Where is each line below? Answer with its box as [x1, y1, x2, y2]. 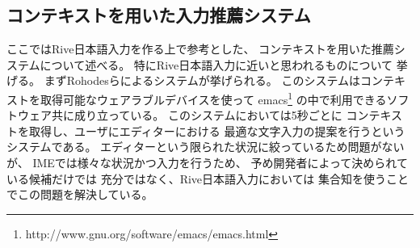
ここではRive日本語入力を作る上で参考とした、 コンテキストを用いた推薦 [6, 40, 394, 57]
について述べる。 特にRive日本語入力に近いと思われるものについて [40, 56, 393, 73]
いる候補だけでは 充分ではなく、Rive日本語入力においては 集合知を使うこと [6, 170, 409, 187]
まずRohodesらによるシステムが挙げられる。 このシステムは [44, 72, 361, 89]
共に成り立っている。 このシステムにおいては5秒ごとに [51, 107, 342, 124]
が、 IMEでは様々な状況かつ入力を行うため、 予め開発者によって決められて [6, 154, 408, 171]
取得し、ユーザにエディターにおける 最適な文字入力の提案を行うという [28, 122, 405, 139]
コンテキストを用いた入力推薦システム [6, 2, 311, 27]
